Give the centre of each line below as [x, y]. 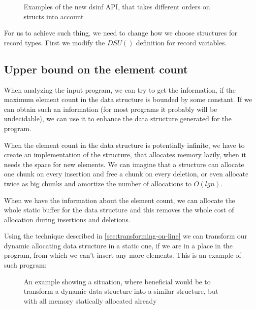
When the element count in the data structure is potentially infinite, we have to [124, 145]
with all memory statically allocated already [90, 300]
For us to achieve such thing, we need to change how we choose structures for [121, 33]
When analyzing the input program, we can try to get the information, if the [120, 89]
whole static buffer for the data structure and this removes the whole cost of [119, 210]
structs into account [54, 16]
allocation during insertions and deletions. [67, 219]
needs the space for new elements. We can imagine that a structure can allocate [124, 164]
